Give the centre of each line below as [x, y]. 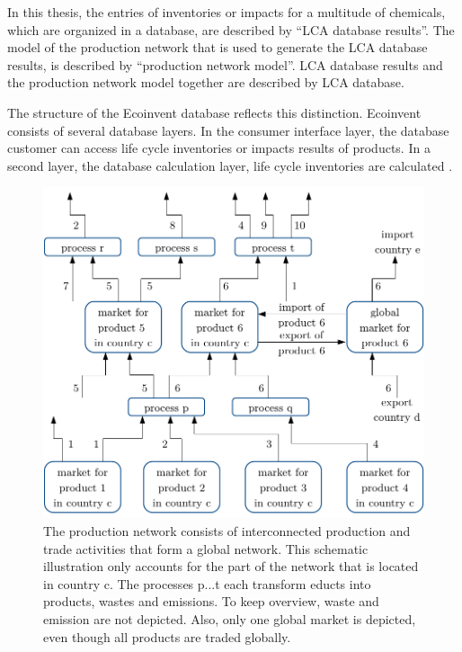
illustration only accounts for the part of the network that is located [231, 566]
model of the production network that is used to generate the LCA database [218, 47]
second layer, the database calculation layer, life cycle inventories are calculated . [230, 165]
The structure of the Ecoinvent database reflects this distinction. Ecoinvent [214, 112]
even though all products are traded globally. [167, 636]
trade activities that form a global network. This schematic [206, 548]
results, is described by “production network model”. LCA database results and [225, 64]
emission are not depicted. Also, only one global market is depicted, [230, 618]
